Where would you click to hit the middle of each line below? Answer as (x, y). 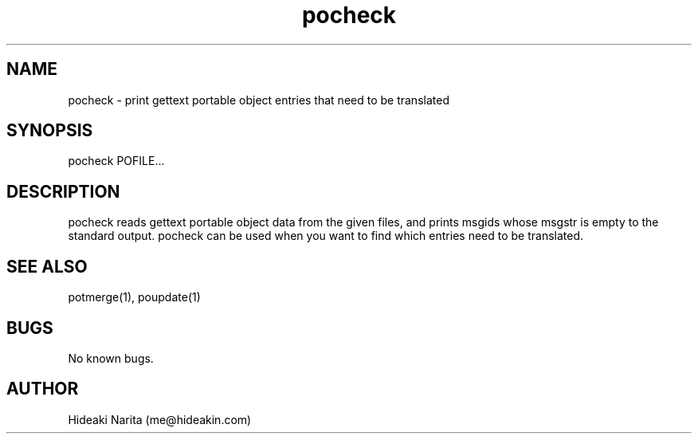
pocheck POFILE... (116, 161)
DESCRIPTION (63, 191)
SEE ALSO (47, 266)
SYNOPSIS (50, 131)
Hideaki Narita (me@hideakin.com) (160, 419)
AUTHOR (43, 389)
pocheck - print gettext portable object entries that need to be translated (259, 100)
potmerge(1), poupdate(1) (134, 297)
